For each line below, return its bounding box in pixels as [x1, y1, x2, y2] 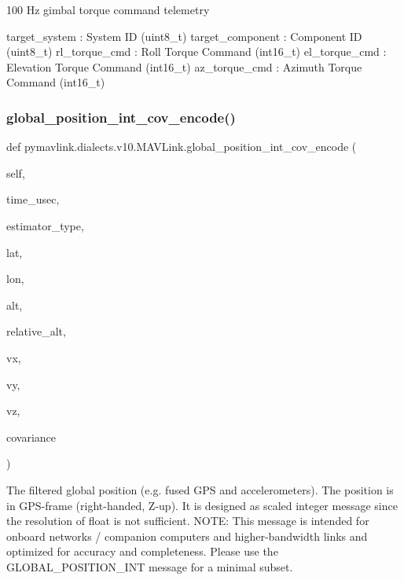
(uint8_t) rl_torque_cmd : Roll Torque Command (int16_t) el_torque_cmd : [6, 43, 387, 60]
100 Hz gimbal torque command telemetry [6, 2, 210, 17]
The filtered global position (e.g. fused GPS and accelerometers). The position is [6, 481, 394, 497]
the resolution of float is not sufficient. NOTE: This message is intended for [6, 512, 369, 529]
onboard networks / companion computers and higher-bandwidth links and [6, 527, 368, 544]
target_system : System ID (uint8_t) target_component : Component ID [6, 28, 362, 44]
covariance [6, 428, 57, 445]
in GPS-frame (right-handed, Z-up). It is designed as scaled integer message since [6, 497, 398, 513]
